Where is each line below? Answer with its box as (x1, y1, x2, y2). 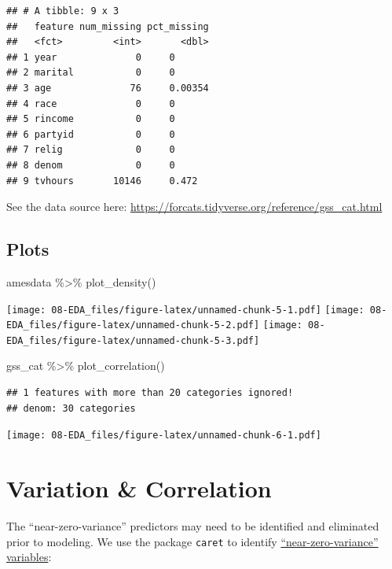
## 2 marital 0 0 (6, 67, 175, 79)
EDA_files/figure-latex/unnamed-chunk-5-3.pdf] (6, 334, 260, 346)
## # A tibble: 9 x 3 (6, 6, 119, 17)
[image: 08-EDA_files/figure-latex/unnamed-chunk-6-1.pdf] (6, 430, 321, 442)
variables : (6, 549, 52, 565)
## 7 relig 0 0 (6, 144, 175, 156)
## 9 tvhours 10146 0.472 (6, 175, 198, 187)
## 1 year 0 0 (6, 51, 175, 63)
